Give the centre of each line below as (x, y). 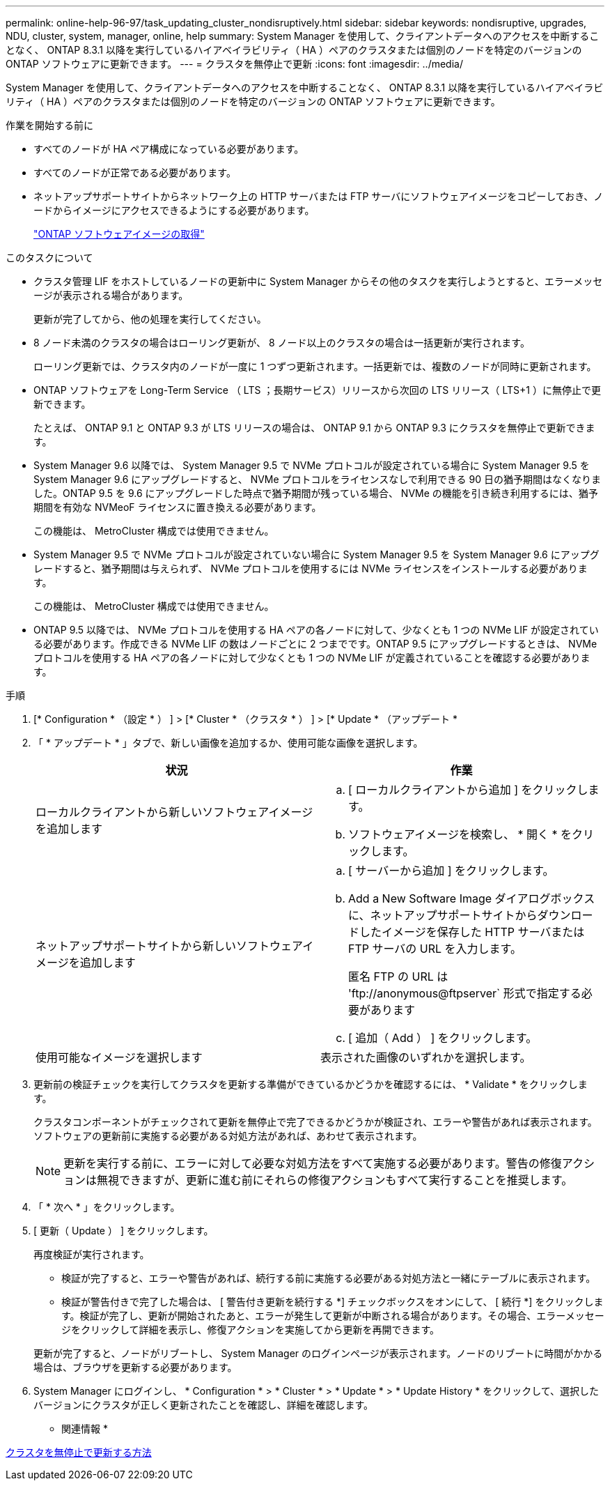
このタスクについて (49, 258)
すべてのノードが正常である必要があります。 (135, 173)
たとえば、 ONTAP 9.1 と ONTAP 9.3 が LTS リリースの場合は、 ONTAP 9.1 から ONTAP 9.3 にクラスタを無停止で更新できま (314, 428)
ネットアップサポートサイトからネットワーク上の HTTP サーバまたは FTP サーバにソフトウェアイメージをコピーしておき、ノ (319, 196)
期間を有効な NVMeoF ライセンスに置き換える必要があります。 (178, 507)
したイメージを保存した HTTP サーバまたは (472, 932)
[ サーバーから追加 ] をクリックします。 (451, 871)
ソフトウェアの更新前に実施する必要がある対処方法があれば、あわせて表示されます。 (228, 1136)
